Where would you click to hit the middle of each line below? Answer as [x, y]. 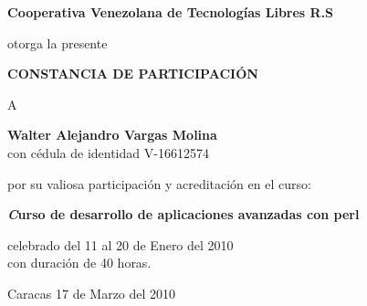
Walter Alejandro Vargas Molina [112, 135]
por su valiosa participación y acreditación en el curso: [159, 183]
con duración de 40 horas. [79, 263]
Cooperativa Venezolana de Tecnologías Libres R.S [171, 12]
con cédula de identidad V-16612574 [108, 152]
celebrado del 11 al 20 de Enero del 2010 [121, 244]
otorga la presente [58, 42]
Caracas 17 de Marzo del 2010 [92, 293]
